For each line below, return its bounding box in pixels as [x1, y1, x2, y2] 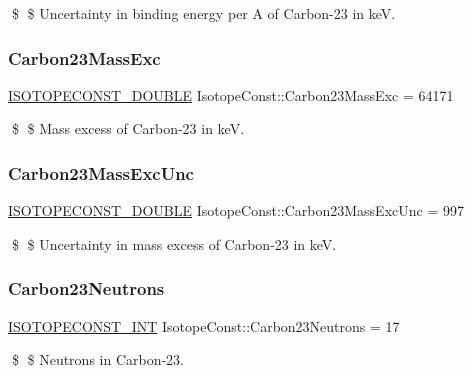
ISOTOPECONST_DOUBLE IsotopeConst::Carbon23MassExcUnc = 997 [8, 200, 464, 221]
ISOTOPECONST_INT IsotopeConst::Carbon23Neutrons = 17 [8, 315, 400, 336]
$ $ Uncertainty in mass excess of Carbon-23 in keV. [11, 233, 337, 254]
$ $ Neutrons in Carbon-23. [11, 349, 185, 370]
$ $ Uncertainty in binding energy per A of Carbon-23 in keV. [11, 3, 396, 23]
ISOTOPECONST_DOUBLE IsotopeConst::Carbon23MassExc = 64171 [8, 84, 454, 105]
